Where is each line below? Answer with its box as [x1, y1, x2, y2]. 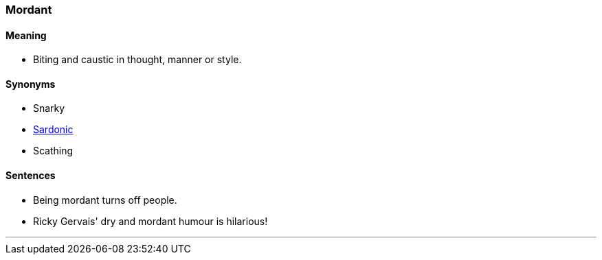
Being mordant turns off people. [33, 193, 177, 206]
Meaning [5, 29, 47, 41]
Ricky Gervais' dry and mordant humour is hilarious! [33, 215, 268, 227]
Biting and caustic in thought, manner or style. [33, 54, 242, 66]
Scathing [33, 145, 74, 157]
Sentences [5, 169, 56, 182]
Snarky [33, 102, 65, 115]
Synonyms [5, 78, 56, 90]
